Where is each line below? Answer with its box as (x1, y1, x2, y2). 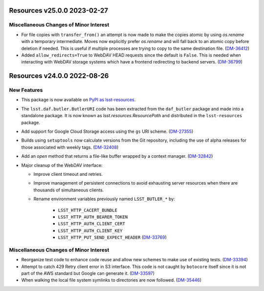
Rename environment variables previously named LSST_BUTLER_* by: (33, 196, 176, 202)
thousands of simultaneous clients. (33, 187, 104, 193)
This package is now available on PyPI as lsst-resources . (21, 97, 136, 103)
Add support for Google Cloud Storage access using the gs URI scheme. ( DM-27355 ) (21, 128, 194, 134)
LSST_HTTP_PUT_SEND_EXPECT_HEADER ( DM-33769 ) (58, 234, 167, 240)
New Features (9, 87, 43, 94)
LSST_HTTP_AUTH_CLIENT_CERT (58, 221, 126, 227)
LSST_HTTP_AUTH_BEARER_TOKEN (58, 214, 128, 220)
